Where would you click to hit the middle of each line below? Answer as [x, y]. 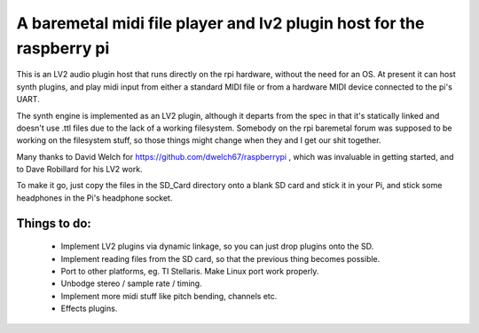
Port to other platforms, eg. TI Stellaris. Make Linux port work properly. [190, 272]
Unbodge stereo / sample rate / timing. [132, 283]
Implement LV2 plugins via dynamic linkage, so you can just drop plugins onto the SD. [217, 246]
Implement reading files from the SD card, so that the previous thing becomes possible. [220, 258]
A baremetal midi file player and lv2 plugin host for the [220, 23]
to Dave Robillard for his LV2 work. [79, 170]
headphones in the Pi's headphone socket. [94, 198]
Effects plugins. [89, 309]
